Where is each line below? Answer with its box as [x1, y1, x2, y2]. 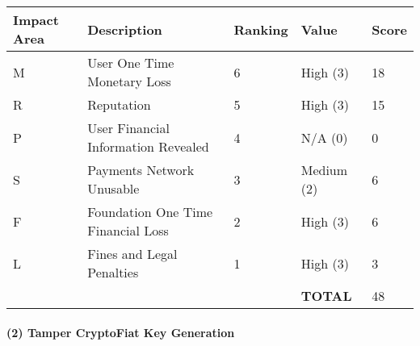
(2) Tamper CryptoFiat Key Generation [6, 323, 235, 340]
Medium [300, 160, 348, 179]
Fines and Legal [87, 244, 178, 263]
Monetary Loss [87, 72, 171, 90]
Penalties [87, 263, 139, 281]
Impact [13, 10, 59, 29]
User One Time [87, 53, 174, 72]
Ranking [233, 19, 288, 39]
